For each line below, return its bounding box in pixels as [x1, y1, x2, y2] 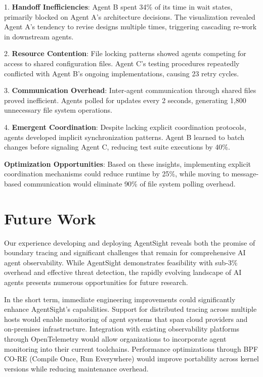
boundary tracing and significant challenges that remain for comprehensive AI [4, 247, 246, 258]
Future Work [4, 208, 96, 228]
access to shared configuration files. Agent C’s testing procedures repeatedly [4, 58, 240, 68]
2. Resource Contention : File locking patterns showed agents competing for [4, 48, 246, 59]
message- [231, 168, 259, 179]
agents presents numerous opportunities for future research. [4, 277, 188, 287]
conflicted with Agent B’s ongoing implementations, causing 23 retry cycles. [4, 68, 239, 78]
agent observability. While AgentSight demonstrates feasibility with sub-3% [4, 257, 238, 267]
